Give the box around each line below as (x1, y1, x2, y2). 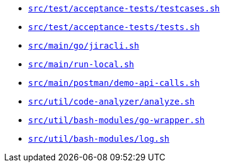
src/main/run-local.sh (28, 59, 135, 69)
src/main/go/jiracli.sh (28, 41, 139, 50)
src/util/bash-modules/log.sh (28, 134, 170, 144)
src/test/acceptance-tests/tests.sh (28, 22, 200, 32)
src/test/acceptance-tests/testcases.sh (28, 4, 220, 13)
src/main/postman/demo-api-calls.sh (28, 78, 200, 88)
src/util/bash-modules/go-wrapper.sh (28, 115, 205, 125)
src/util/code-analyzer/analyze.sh (28, 97, 195, 106)
